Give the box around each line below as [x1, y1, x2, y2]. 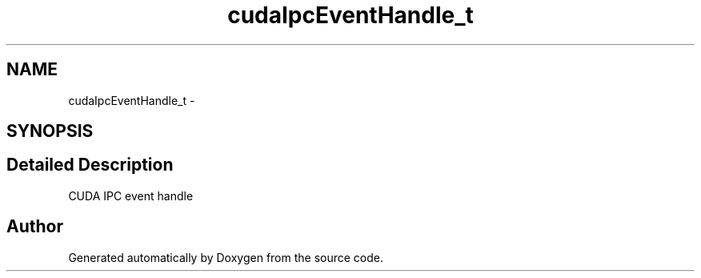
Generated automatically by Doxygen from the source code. [68, 250, 384, 264]
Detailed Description [6, 155, 174, 175]
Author [6, 216, 63, 237]
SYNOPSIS [6, 121, 94, 142]
